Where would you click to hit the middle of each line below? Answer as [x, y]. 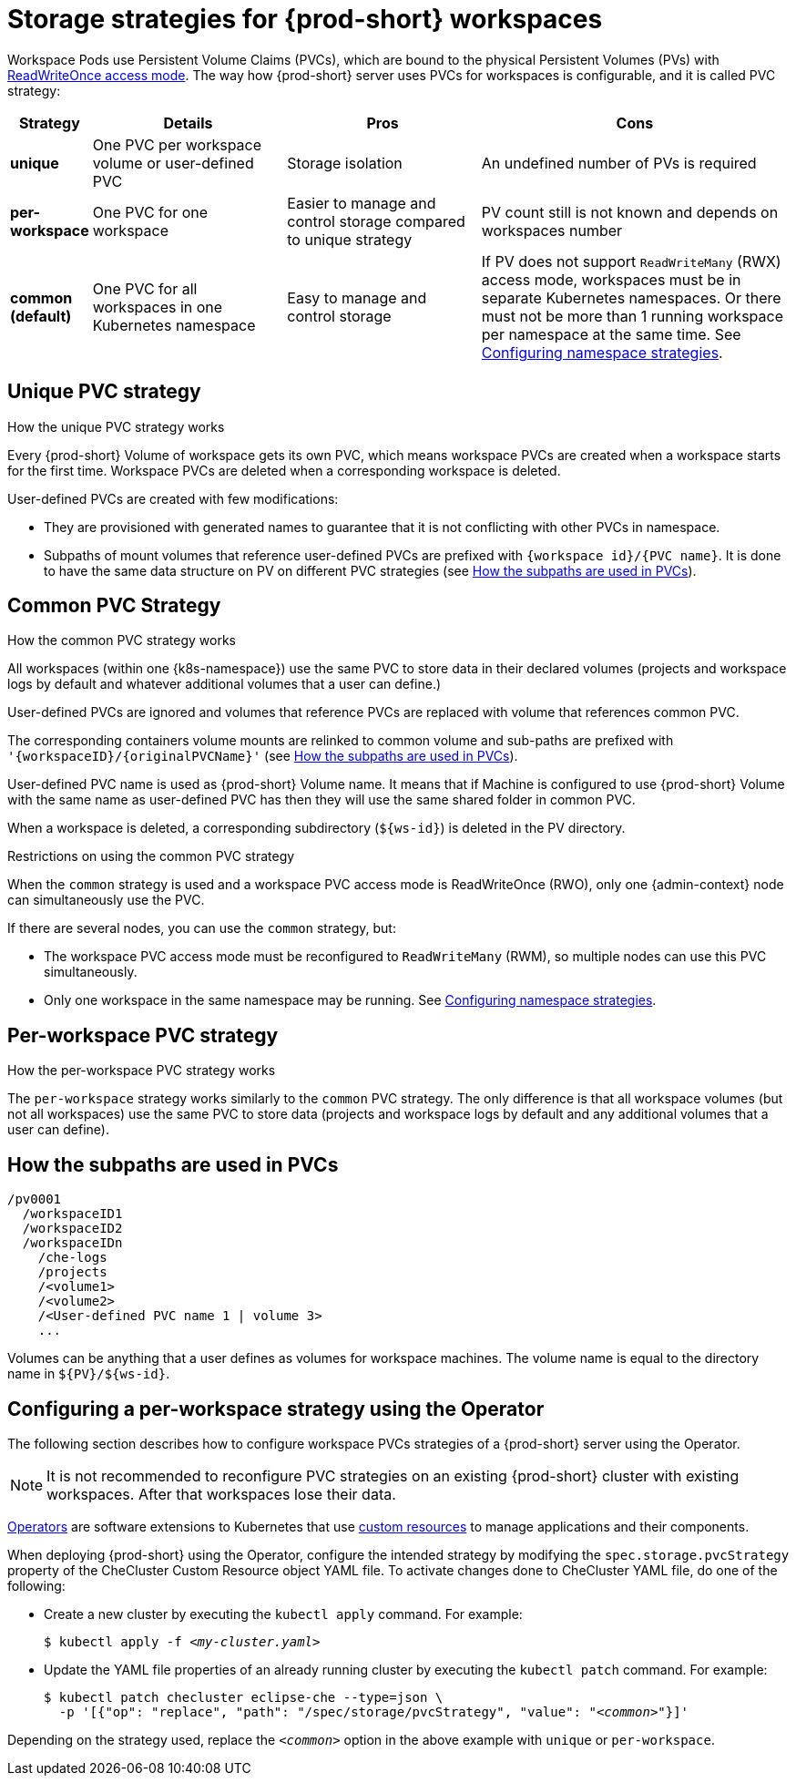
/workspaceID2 [72, 1229]
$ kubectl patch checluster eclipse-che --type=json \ [244, 1697]
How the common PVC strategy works [122, 640]
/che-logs [72, 1258]
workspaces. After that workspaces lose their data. [221, 1494]
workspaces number [552, 230]
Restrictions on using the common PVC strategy [151, 856]
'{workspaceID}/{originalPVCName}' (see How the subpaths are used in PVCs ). [263, 756]
